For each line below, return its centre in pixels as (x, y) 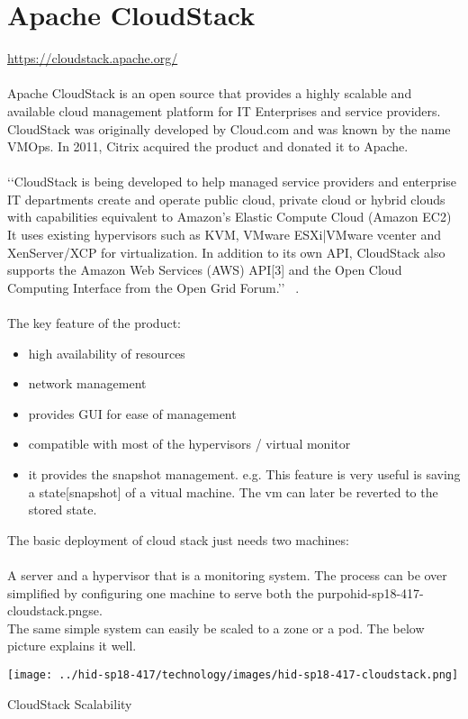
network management (87, 383)
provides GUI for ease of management (132, 413)
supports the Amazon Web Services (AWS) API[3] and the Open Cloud (205, 270)
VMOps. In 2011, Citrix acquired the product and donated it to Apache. (208, 146)
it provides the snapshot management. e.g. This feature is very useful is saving (244, 474)
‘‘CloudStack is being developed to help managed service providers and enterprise (232, 182)
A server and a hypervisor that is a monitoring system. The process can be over (227, 574)
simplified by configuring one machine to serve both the (161, 592)
